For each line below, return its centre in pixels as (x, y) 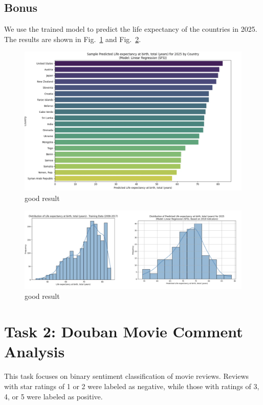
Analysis (35, 351)
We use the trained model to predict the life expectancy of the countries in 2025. (131, 29)
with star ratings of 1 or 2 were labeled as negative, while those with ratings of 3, (132, 386)
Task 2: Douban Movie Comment (124, 331)
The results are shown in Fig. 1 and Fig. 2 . (73, 39)
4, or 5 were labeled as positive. (53, 396)
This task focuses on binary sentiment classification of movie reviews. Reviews (127, 376)
